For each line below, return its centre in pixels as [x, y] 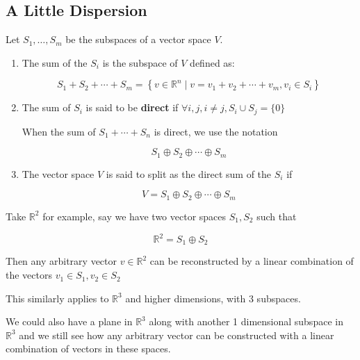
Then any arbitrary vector [62, 261]
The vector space [58, 173]
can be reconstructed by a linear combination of [252, 261]
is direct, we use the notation [216, 131]
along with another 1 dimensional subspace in [246, 321]
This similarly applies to [57, 298]
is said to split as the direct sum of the [189, 173]
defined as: [212, 62]
